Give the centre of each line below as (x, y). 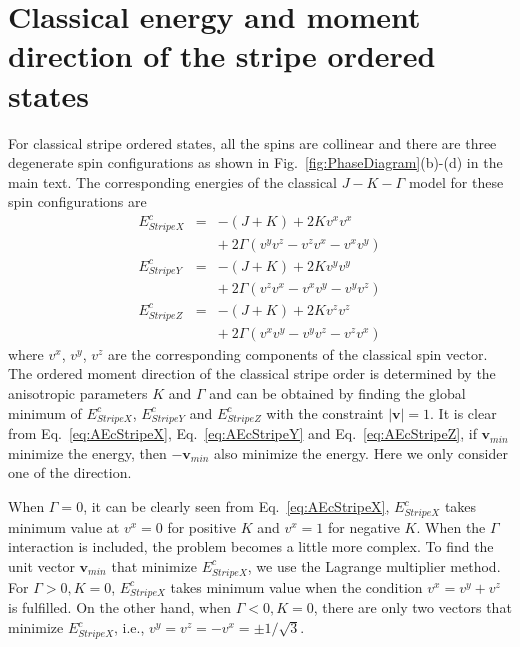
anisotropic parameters (78, 392)
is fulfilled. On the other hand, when (119, 607)
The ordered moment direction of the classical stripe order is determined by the (252, 373)
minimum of (45, 412)
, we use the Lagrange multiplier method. (374, 565)
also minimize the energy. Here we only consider (361, 452)
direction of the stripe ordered (222, 55)
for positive (201, 526)
